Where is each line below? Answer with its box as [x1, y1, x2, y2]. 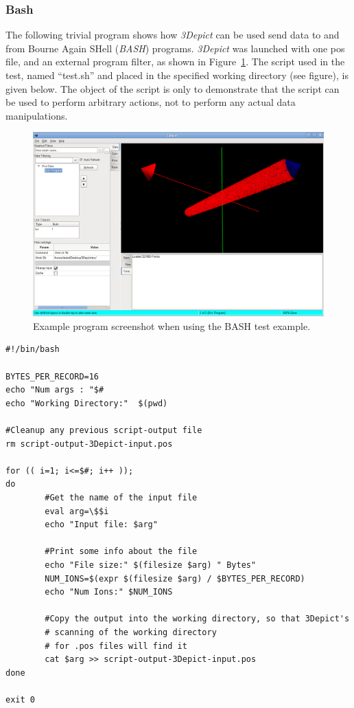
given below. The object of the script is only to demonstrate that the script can [5, 81, 340, 96]
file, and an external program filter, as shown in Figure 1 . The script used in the [5, 54, 345, 69]
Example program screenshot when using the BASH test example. [33, 318, 311, 333]
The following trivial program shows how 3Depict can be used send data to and [5, 27, 340, 42]
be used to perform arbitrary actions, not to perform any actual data [5, 95, 296, 109]
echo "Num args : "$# [5, 385, 104, 395]
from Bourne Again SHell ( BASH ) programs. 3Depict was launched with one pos [5, 41, 345, 55]
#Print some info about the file [45, 546, 198, 557]
